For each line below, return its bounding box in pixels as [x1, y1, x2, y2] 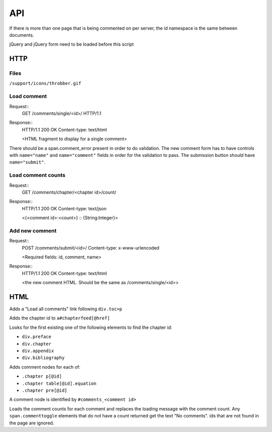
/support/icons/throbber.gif [9, 80, 82, 87]
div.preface [22, 334, 51, 339]
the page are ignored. [9, 420, 54, 426]
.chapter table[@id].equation [22, 380, 97, 386]
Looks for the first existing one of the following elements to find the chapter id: [9, 324, 172, 330]
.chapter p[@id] [22, 374, 62, 379]
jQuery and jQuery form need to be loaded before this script [9, 41, 134, 47]
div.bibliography [22, 355, 65, 361]
